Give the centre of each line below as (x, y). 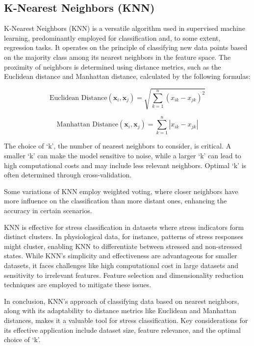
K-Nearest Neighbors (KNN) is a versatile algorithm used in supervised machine (125, 28)
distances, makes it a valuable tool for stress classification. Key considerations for (126, 320)
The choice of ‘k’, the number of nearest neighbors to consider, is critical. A (118, 146)
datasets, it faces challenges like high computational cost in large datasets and (121, 265)
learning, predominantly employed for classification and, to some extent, (112, 37)
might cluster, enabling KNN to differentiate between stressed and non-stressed (123, 246)
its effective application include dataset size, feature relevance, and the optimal (122, 330)
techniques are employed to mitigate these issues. (78, 284)
